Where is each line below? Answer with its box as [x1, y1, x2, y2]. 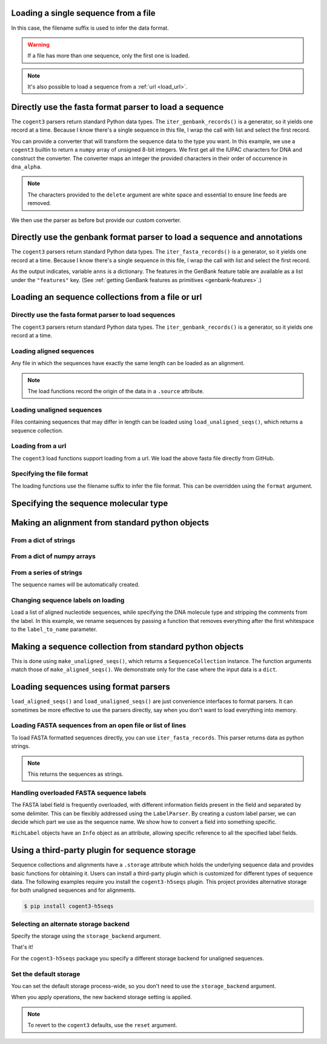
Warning [27, 41, 50, 48]
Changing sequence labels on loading [11, 596, 125, 604]
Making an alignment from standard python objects [11, 517, 209, 528]
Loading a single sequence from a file [11, 8, 156, 18]
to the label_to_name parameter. [11, 625, 97, 633]
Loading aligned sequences [11, 346, 94, 355]
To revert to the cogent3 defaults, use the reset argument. [27, 1022, 177, 1029]
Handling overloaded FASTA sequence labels [11, 789, 147, 797]
